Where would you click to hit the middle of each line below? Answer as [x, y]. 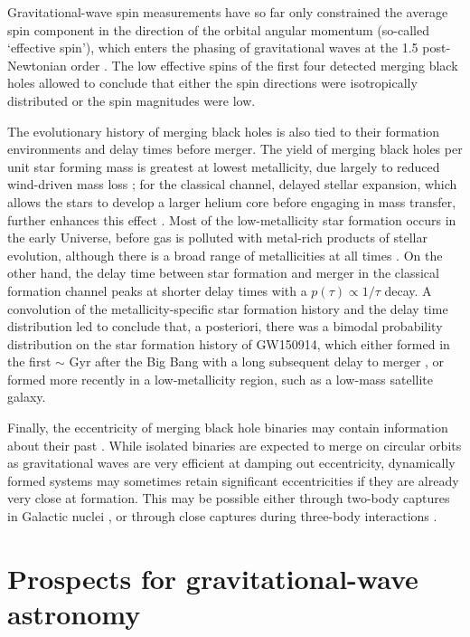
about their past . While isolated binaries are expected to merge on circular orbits [235, 445]
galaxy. [27, 397]
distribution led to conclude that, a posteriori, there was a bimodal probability [225, 326]
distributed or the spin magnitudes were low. [132, 100]
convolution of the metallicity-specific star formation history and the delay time [228, 308]
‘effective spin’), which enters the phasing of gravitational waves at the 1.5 [213, 48]
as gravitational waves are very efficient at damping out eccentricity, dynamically [231, 463]
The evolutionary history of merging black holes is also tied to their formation [224, 131]
